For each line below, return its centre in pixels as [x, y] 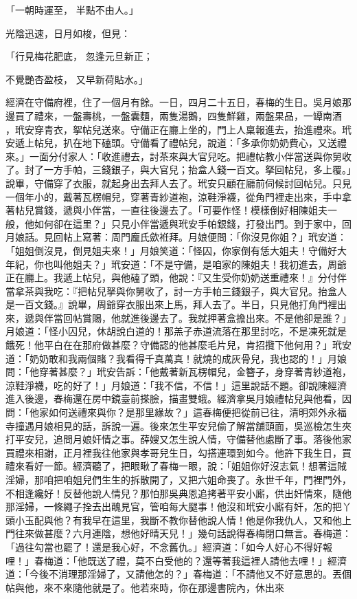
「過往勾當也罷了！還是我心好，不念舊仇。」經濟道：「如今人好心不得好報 [169, 546]
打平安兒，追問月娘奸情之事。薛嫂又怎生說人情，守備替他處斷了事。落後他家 [178, 439]
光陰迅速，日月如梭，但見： [68, 33]
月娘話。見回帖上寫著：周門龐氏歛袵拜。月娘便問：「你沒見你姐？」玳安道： [176, 237]
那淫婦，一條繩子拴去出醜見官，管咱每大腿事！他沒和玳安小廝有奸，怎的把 [174, 507]
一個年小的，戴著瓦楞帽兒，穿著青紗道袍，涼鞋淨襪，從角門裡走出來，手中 [174, 196]
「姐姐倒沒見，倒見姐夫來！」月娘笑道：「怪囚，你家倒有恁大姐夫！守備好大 [176, 250]
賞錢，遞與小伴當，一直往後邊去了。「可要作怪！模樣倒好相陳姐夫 [181, 210]
